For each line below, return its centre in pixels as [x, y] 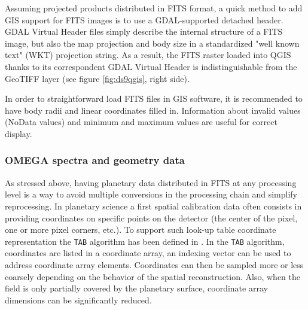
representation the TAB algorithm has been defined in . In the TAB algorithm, [145, 241]
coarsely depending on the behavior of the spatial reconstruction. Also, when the [153, 276]
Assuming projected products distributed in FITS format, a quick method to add [154, 8]
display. [19, 133]
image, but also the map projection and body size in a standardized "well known [152, 43]
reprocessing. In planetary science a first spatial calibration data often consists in [153, 206]
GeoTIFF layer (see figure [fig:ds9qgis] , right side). [97, 78]
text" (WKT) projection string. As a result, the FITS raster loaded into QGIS [148, 55]
